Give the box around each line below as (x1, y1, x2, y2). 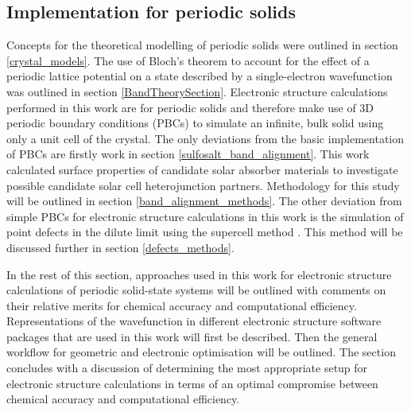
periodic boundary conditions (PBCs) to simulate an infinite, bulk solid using (6, 115, 384, 131)
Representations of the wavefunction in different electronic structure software (6, 313, 382, 329)
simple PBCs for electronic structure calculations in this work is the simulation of (6, 208, 404, 224)
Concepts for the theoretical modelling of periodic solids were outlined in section (6, 37, 398, 53)
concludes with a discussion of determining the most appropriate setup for (6, 360, 368, 376)
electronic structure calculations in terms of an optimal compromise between (6, 375, 378, 391)
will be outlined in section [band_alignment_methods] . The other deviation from (6, 192, 402, 209)
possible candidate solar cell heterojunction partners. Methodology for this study (6, 177, 400, 193)
